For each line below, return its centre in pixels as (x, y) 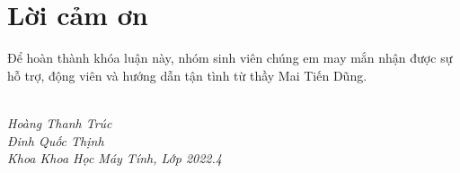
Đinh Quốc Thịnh (56, 140)
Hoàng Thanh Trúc (60, 122)
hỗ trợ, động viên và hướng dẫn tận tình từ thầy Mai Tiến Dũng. (187, 75)
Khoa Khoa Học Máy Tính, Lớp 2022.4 (115, 158)
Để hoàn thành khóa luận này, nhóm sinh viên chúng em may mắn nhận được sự (230, 58)
